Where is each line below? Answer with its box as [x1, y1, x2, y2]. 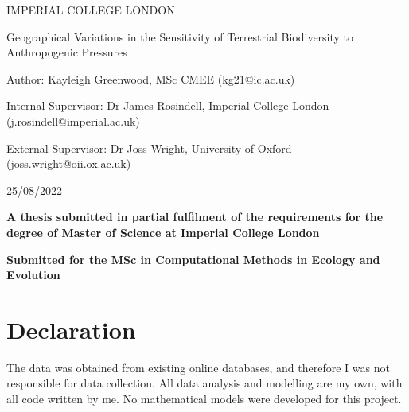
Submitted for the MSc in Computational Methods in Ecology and [6, 251, 380, 267]
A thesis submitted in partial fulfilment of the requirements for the [6, 208, 384, 225]
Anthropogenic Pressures [6, 44, 127, 60]
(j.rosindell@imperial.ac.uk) [6, 112, 140, 129]
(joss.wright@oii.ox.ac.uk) [6, 155, 131, 172]
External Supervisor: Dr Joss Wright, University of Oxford [6, 139, 292, 156]
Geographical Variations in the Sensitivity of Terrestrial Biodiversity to [6, 28, 354, 45]
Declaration [6, 313, 136, 345]
